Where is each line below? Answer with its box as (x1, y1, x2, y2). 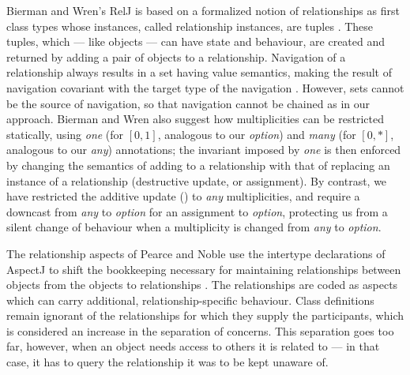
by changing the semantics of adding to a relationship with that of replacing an (6, 156, 390, 173)
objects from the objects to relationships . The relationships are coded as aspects (6, 276, 398, 293)
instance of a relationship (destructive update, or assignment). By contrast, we (6, 172, 387, 189)
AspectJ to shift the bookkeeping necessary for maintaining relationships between (6, 261, 401, 277)
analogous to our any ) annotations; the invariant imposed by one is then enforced (6, 141, 401, 158)
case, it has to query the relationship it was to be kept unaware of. (6, 354, 329, 370)
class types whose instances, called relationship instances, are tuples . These (6, 17, 374, 34)
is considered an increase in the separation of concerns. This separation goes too (6, 322, 394, 339)
